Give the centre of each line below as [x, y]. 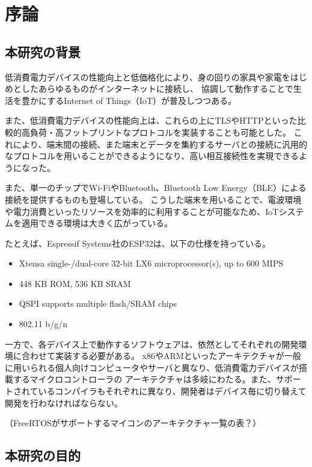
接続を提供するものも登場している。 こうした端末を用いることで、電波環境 [153, 199]
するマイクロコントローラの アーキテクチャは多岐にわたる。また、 [144, 379]
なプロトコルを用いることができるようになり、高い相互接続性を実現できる [152, 156]
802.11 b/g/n [43, 324]
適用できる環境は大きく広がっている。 [97, 223]
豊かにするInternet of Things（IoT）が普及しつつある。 [129, 100]
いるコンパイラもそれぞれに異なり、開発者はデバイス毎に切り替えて [172, 391]
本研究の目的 [43, 455]
